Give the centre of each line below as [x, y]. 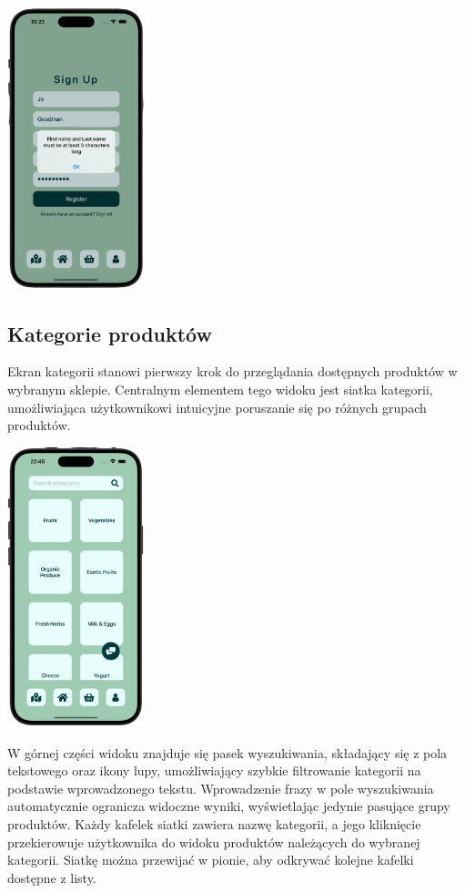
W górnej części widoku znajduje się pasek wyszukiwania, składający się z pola [227, 752]
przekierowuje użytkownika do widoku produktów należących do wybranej [214, 842]
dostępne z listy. [52, 877]
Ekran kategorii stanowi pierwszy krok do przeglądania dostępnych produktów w [232, 371]
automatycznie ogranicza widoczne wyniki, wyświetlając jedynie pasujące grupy [229, 806]
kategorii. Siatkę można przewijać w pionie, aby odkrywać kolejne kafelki [211, 860]
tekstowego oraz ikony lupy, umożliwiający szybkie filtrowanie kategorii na [214, 770]
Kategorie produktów [110, 333]
